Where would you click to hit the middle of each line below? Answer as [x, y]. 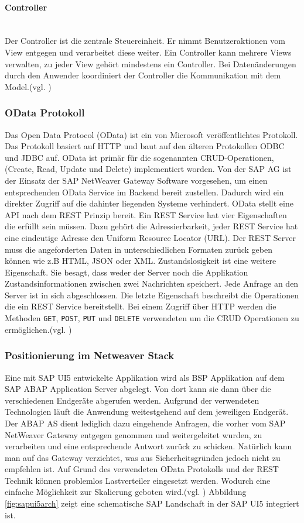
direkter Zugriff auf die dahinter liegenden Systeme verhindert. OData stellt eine [149, 203]
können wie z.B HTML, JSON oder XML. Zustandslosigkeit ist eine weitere [141, 261]
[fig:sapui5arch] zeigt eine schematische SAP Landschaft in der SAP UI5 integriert [152, 503]
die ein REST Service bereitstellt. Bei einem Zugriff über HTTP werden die [141, 306]
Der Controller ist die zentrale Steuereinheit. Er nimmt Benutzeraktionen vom [145, 41]
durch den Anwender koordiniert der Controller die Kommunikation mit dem [143, 75]
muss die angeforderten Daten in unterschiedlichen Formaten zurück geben [139, 249]
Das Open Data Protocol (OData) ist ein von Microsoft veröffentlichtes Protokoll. [151, 134]
